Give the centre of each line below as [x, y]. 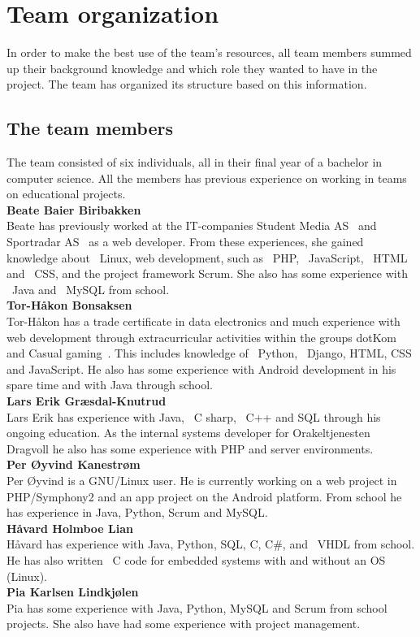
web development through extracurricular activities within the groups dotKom [201, 337]
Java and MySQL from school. [91, 289]
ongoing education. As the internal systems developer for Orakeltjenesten [188, 433]
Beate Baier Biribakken [74, 209]
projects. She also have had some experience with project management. [184, 624]
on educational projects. [66, 194]
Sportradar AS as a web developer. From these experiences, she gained [185, 242]
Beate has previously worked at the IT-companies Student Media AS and [192, 225]
